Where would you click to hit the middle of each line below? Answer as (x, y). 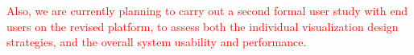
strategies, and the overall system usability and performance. (157, 42)
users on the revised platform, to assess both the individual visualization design (203, 26)
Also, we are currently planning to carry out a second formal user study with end (207, 10)
